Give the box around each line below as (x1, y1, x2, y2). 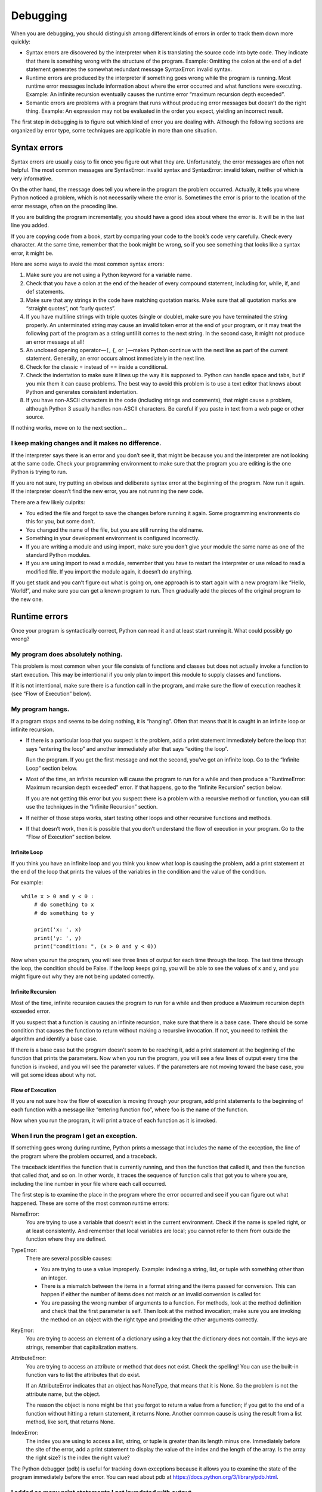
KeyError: (11, 1327, 35, 1334)
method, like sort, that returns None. (26, 1418, 116, 1425)
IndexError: (11, 1429, 39, 1436)
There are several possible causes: (26, 1254, 112, 1262)
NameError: (11, 1210, 40, 1217)
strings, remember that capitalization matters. (26, 1343, 138, 1351)
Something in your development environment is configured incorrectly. (26, 535, 200, 542)
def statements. (26, 288, 65, 295)
